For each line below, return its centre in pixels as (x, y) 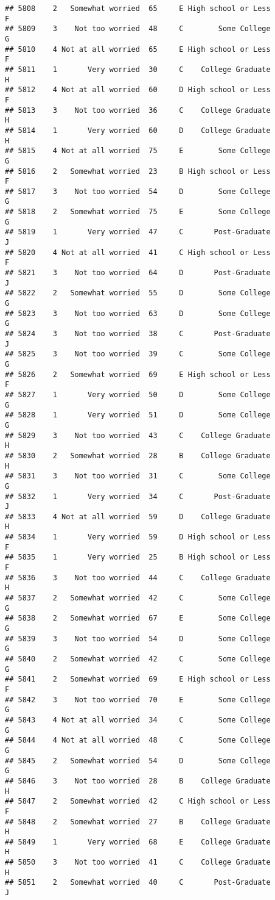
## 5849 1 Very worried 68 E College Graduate (138, 842)
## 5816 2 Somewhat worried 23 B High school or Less (138, 171)
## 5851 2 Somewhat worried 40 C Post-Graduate (138, 883)
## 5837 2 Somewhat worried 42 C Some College (138, 598)
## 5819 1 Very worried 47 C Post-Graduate (138, 232)
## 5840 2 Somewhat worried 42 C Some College (138, 659)
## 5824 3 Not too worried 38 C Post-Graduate (138, 334)
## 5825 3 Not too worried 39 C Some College (138, 354)
